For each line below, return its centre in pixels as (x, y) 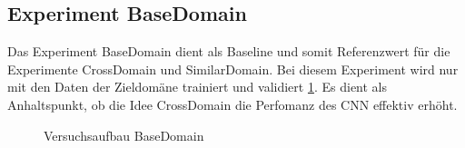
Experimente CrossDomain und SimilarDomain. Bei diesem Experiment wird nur (233, 69)
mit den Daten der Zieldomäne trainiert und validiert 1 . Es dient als (198, 87)
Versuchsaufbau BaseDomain (124, 135)
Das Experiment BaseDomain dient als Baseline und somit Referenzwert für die (229, 51)
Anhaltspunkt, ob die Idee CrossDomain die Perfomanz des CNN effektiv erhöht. (232, 104)
